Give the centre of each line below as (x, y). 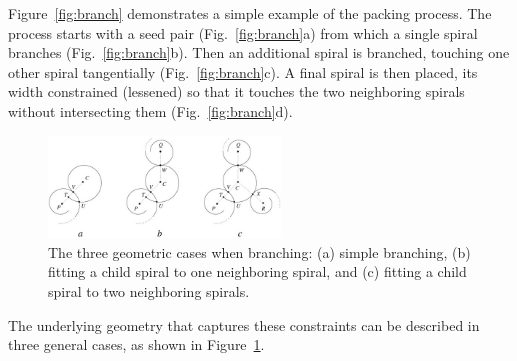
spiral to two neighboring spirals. (149, 291)
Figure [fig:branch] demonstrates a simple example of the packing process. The (250, 13)
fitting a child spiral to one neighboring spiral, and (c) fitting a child (257, 271)
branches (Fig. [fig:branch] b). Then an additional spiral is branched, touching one (259, 52)
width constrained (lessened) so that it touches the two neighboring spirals (236, 91)
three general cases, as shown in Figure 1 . (136, 344)
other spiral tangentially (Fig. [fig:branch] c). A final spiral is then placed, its (243, 71)
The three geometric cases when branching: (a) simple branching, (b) (259, 251)
